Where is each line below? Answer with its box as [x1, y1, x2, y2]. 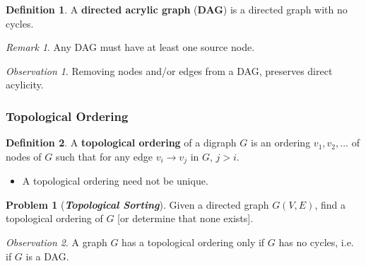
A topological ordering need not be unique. [22, 173, 208, 188]
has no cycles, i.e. [278, 235, 354, 250]
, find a [314, 197, 346, 212]
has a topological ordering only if [122, 235, 265, 250]
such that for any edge [55, 149, 153, 163]
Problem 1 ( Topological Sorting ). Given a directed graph [6, 197, 269, 212]
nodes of [6, 149, 42, 163]
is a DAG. [25, 248, 69, 263]
